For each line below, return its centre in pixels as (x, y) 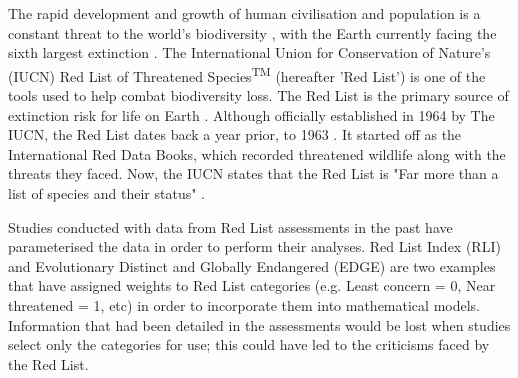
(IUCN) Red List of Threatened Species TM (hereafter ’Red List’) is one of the (247, 74)
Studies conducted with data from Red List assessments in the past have (230, 226)
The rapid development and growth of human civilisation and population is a (244, 13)
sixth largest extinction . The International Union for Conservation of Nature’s (249, 52)
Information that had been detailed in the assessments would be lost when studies (259, 324)
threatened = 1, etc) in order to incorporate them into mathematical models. (244, 304)
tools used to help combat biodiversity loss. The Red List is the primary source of (258, 95)
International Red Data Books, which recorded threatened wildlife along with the (257, 153)
